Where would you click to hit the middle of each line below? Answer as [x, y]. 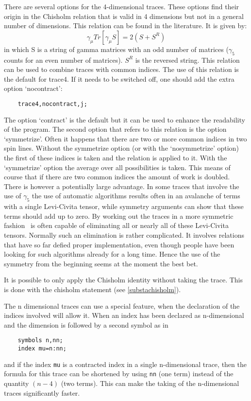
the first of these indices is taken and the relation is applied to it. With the [116, 157]
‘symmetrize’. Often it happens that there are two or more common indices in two [125, 138]
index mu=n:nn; [42, 348]
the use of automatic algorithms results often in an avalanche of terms [136, 196]
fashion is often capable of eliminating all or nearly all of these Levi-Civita [116, 225]
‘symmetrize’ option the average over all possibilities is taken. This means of [117, 167]
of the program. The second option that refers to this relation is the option [115, 129]
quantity [17, 383]
